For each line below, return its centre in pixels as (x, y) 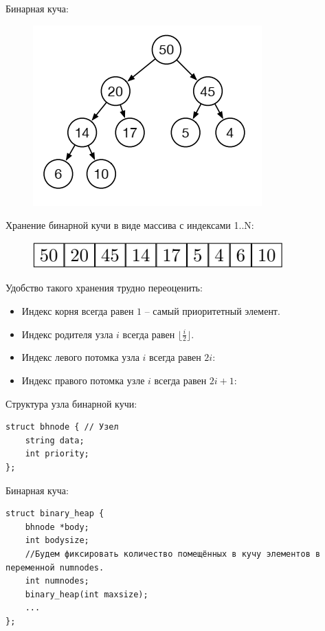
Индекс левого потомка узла (80, 357)
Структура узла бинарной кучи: (71, 403)
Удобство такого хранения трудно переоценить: (104, 288)
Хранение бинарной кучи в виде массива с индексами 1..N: (130, 225)
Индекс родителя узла (67, 334)
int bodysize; (57, 541)
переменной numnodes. (55, 567)
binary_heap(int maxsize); (87, 594)
